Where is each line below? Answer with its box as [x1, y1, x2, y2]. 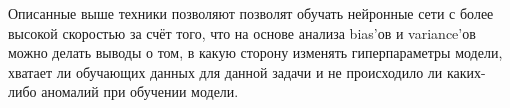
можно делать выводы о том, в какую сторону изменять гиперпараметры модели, [8, 42, 503, 63]
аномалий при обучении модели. [41, 81, 239, 102]
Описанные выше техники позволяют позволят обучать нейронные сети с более [8, 3, 494, 23]
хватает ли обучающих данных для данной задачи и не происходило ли [8, 61, 443, 82]
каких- [446, 61, 486, 82]
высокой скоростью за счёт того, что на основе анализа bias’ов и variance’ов [8, 22, 476, 43]
